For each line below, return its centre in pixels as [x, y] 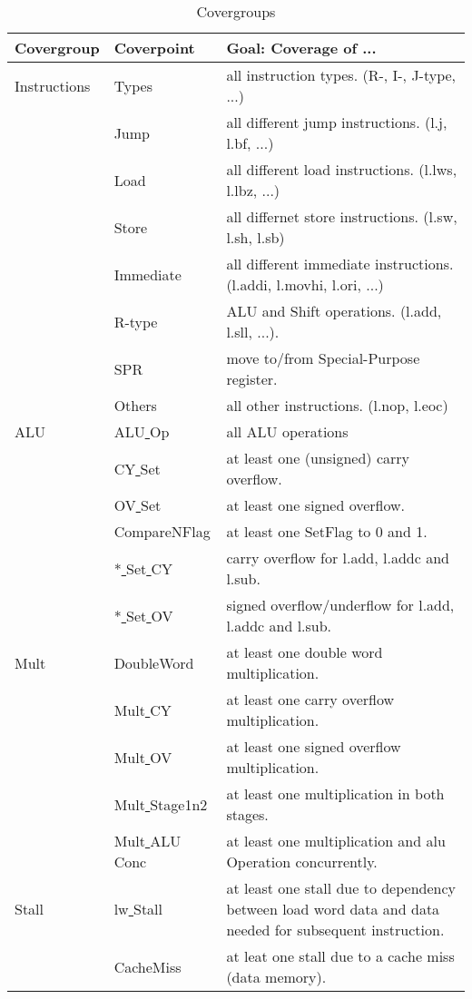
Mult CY [143, 710]
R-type [136, 321]
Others [135, 405]
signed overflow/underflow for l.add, [340, 605]
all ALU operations [287, 431]
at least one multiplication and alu [336, 841]
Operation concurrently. [302, 862]
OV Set [138, 505]
